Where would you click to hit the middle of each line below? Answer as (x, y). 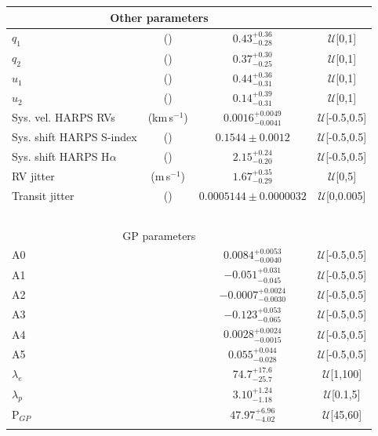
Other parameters (159, 17)
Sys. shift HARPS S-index (75, 136)
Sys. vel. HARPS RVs (64, 117)
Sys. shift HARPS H (61, 156)
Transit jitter (43, 195)
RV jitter (33, 175)
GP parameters (159, 235)
